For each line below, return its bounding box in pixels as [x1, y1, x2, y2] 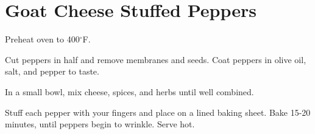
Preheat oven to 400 [5, 33, 80, 45]
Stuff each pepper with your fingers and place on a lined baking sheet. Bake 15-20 [5, 106, 311, 118]
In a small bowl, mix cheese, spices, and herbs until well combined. [5, 85, 254, 98]
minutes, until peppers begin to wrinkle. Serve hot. [5, 118, 195, 130]
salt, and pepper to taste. [5, 65, 99, 78]
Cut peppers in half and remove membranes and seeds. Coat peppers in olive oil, [5, 53, 306, 65]
